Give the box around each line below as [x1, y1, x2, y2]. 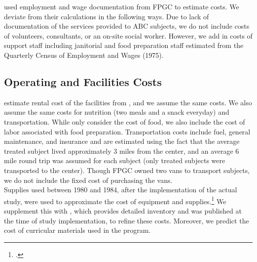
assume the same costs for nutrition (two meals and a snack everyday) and [4, 107, 229, 117]
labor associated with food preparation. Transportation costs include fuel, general [4, 126, 251, 136]
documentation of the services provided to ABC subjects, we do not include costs [4, 21, 250, 31]
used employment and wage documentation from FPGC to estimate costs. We [4, 1, 239, 11]
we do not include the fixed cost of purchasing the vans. [4, 175, 173, 185]
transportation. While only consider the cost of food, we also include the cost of [4, 116, 245, 127]
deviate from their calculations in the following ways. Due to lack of [4, 11, 209, 21]
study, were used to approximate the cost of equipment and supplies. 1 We [4, 194, 226, 206]
